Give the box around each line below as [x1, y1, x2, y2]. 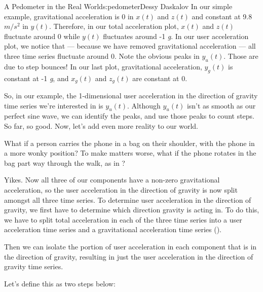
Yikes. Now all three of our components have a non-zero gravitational [4, 174, 220, 185]
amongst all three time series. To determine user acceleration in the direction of [4, 194, 251, 205]
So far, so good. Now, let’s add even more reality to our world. [4, 121, 199, 131]
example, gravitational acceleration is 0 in [4, 11, 134, 21]
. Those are [223, 50, 258, 61]
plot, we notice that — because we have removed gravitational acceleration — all [4, 41, 256, 51]
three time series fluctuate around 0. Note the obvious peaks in [4, 50, 200, 61]
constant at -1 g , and [4, 72, 69, 83]
